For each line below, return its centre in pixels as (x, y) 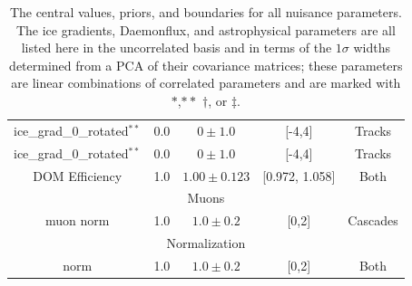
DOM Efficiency (78, 175)
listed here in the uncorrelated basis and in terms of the (177, 48)
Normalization (206, 243)
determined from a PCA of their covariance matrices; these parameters (206, 65)
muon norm (77, 220)
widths (372, 48)
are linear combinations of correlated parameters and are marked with (206, 83)
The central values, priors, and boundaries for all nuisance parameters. (206, 12)
